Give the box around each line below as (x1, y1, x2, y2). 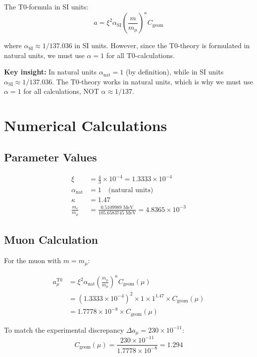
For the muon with (4, 255, 61, 266)
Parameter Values (4, 149, 97, 164)
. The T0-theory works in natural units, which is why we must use (52, 76, 253, 86)
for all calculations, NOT (23, 86, 99, 96)
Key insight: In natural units (4, 67, 97, 77)
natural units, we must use (4, 50, 85, 60)
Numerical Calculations (4, 115, 167, 136)
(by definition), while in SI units (125, 67, 224, 77)
